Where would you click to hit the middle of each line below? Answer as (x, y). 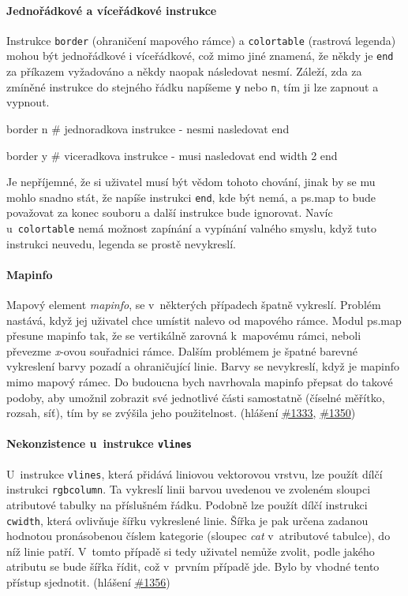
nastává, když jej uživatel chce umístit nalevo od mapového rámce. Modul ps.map (204, 320)
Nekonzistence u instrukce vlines (99, 443)
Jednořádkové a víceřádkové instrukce (112, 10)
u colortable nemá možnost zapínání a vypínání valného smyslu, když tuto (191, 227)
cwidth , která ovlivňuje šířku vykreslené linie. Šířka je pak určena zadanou (187, 520)
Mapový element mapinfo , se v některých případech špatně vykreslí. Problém (194, 305)
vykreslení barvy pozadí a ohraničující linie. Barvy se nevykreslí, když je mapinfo (203, 366)
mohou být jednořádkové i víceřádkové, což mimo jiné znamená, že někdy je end (200, 56)
